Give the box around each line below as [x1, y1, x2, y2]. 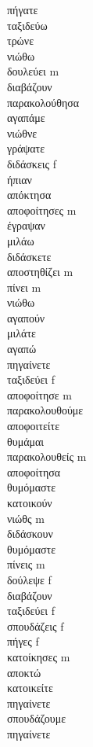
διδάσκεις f [7, 155, 57, 171]
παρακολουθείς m [7, 448, 87, 465]
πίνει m [7, 278, 41, 295]
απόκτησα [7, 186, 52, 203]
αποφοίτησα [7, 463, 61, 480]
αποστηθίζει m [7, 263, 73, 280]
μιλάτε [7, 325, 36, 341]
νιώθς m [7, 510, 45, 526]
